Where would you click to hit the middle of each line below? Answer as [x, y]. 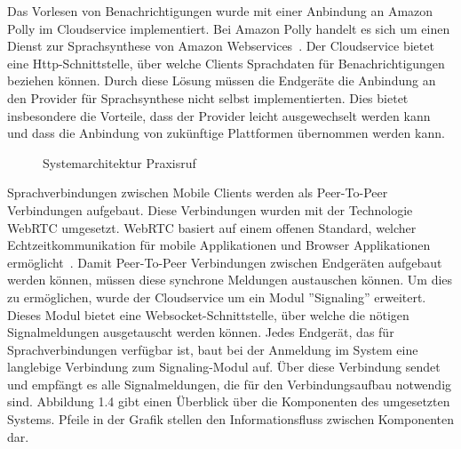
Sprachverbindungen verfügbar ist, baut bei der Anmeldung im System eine [213, 349]
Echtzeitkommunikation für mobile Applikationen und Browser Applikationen [219, 245]
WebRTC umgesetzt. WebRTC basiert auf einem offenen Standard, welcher [212, 227]
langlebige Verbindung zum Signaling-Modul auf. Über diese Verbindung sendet [224, 367]
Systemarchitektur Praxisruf [119, 162]
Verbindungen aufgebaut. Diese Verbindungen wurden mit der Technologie [210, 209]
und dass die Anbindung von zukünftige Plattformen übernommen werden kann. [226, 133]
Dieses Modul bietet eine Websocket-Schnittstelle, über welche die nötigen [208, 314]
